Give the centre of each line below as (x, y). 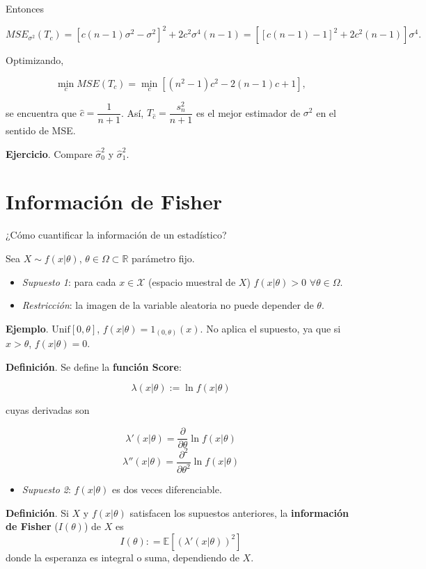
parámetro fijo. (163, 258)
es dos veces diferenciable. (167, 489)
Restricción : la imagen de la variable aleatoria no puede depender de (168, 305)
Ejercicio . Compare (49, 153)
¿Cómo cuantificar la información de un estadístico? (116, 235)
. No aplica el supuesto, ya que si (270, 328)
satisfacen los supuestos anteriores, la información (239, 512)
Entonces (25, 8)
